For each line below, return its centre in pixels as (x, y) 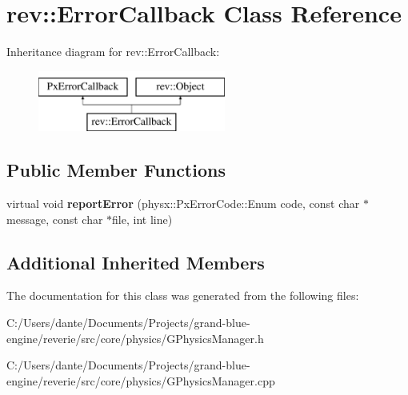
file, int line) (142, 219)
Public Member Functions (116, 170)
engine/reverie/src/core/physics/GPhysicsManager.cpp (141, 380)
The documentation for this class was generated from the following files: (183, 295)
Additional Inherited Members (136, 262)
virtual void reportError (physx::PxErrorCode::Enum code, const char (183, 203)
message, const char (55, 219)
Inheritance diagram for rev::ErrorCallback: (113, 52)
